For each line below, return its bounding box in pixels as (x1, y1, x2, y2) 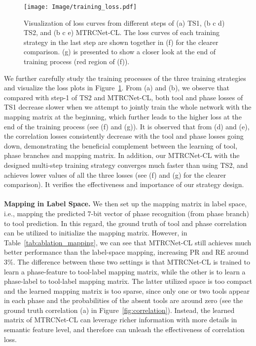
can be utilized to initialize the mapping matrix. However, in (4, 228, 187, 238)
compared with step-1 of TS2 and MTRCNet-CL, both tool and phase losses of (4, 92, 243, 102)
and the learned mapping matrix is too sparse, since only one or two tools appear (4, 285, 250, 296)
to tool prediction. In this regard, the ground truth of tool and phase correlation (4, 218, 247, 228)
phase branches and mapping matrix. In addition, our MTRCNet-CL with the (4, 150, 240, 160)
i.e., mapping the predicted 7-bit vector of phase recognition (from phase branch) (4, 208, 249, 218)
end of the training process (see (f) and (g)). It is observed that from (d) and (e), (4, 121, 250, 131)
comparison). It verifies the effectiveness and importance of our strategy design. (4, 179, 244, 190)
